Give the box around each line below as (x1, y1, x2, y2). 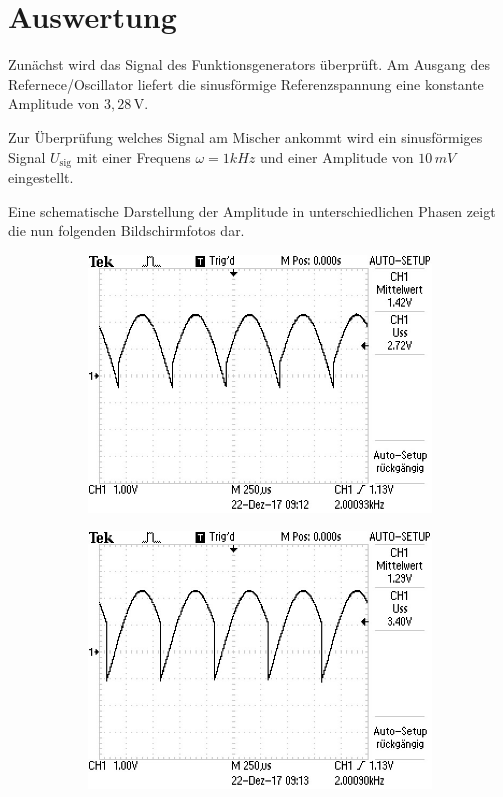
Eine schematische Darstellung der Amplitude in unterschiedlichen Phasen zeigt (8, 200, 496, 221)
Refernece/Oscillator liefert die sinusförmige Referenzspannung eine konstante (8, 73, 484, 94)
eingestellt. (8, 166, 74, 187)
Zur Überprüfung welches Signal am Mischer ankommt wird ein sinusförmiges (8, 126, 483, 147)
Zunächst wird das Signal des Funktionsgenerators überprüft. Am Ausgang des (8, 54, 491, 75)
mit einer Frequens (76, 146, 191, 167)
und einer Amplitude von (259, 146, 414, 167)
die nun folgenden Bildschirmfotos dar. (8, 220, 245, 241)
